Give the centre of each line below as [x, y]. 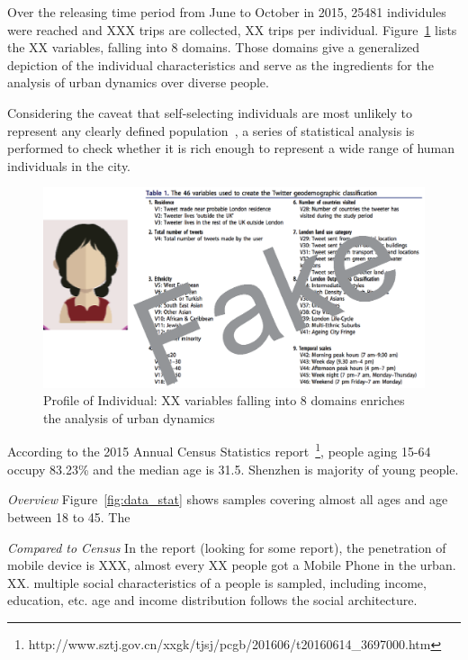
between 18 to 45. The [69, 516]
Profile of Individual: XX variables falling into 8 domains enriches [224, 400]
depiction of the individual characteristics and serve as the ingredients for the [220, 64]
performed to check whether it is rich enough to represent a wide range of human [231, 148]
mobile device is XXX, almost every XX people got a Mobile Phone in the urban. [232, 565]
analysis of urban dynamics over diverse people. [138, 82]
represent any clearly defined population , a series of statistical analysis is [211, 130]
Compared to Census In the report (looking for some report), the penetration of [227, 547]
